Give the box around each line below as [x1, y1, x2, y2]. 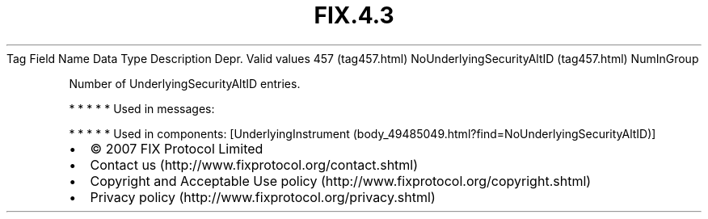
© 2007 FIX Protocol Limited [90, 140, 263, 157]
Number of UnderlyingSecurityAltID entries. [69, 76, 301, 91]
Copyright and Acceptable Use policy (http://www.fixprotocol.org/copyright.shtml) [90, 172, 592, 189]
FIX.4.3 [314, 2, 394, 29]
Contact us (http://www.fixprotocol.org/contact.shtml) [90, 156, 419, 173]
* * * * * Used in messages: [69, 101, 215, 116]
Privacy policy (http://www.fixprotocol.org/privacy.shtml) [90, 188, 436, 205]
